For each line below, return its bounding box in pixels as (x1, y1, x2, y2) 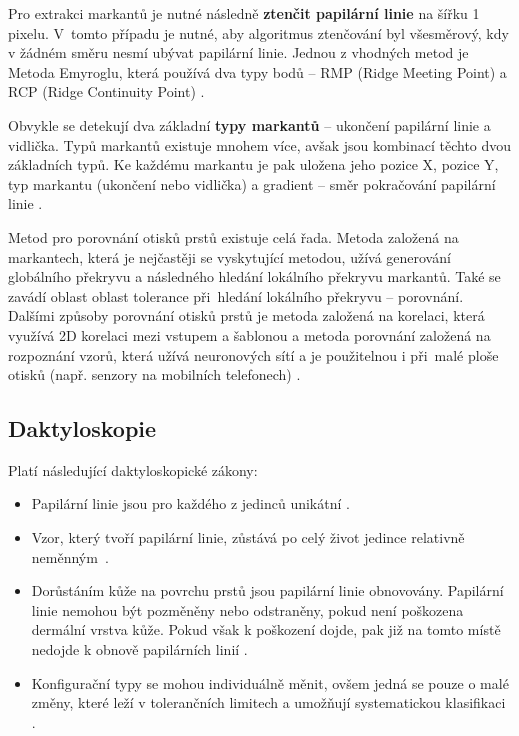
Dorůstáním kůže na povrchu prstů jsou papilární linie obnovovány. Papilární (31, 580, 504, 601)
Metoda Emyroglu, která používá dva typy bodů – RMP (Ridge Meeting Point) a (8, 61, 507, 82)
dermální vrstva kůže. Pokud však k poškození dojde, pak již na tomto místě (31, 619, 501, 640)
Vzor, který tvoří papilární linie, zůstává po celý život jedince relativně (31, 527, 465, 548)
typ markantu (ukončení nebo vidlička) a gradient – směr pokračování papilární (8, 173, 496, 194)
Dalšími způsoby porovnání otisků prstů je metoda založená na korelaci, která (8, 305, 485, 326)
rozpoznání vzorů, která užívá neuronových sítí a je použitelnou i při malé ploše (8, 344, 499, 365)
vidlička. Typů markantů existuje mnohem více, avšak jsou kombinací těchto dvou (8, 134, 512, 155)
